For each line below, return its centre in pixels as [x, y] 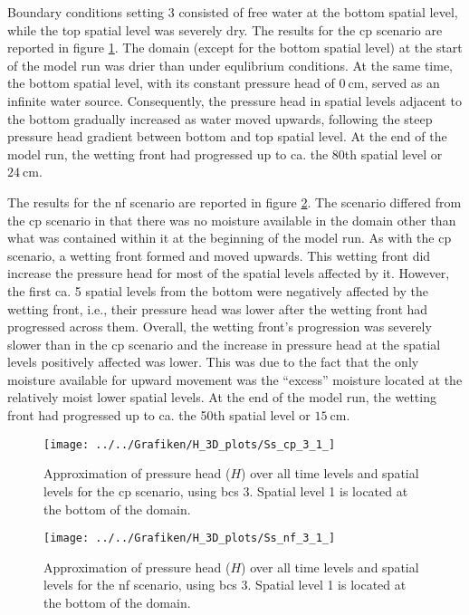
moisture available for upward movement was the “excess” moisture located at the [235, 379]
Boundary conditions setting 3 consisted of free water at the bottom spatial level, [233, 12]
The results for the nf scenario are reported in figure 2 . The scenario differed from [234, 202]
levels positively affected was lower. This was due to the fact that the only [213, 362]
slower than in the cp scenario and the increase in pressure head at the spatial [224, 344]
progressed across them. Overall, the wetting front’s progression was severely [220, 327]
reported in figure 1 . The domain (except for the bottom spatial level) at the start [235, 48]
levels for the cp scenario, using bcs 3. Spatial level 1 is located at [226, 490]
